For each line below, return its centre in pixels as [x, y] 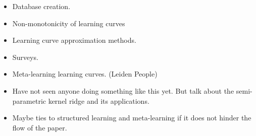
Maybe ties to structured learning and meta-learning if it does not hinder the [132, 118]
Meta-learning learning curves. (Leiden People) [85, 74]
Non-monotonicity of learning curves [69, 23]
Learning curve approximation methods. [74, 40]
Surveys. [25, 57]
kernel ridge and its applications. [99, 100]
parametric [29, 100]
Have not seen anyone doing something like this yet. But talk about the [123, 90]
